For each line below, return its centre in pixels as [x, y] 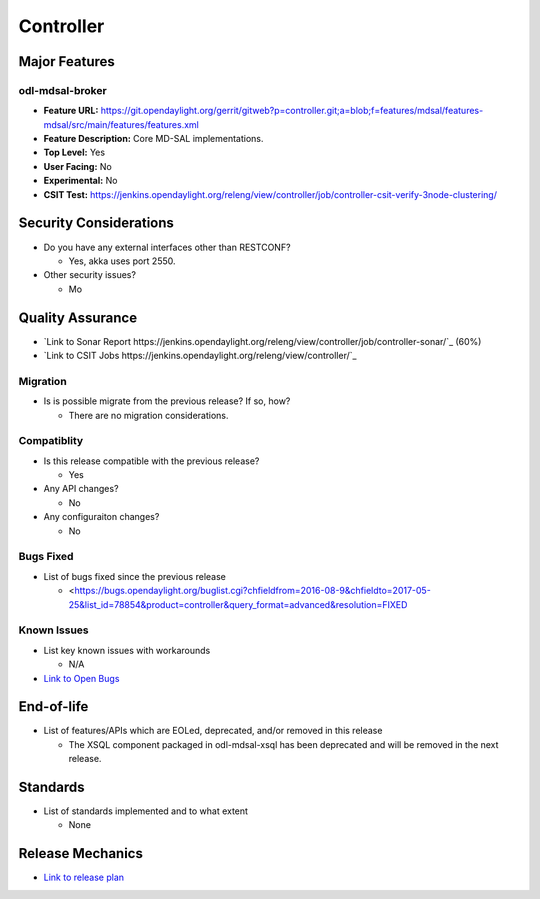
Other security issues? [90, 275]
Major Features [66, 61]
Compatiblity [51, 441]
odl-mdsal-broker [62, 90]
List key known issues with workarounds [127, 650]
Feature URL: [71, 111]
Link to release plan [84, 877]
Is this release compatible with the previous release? [151, 461]
